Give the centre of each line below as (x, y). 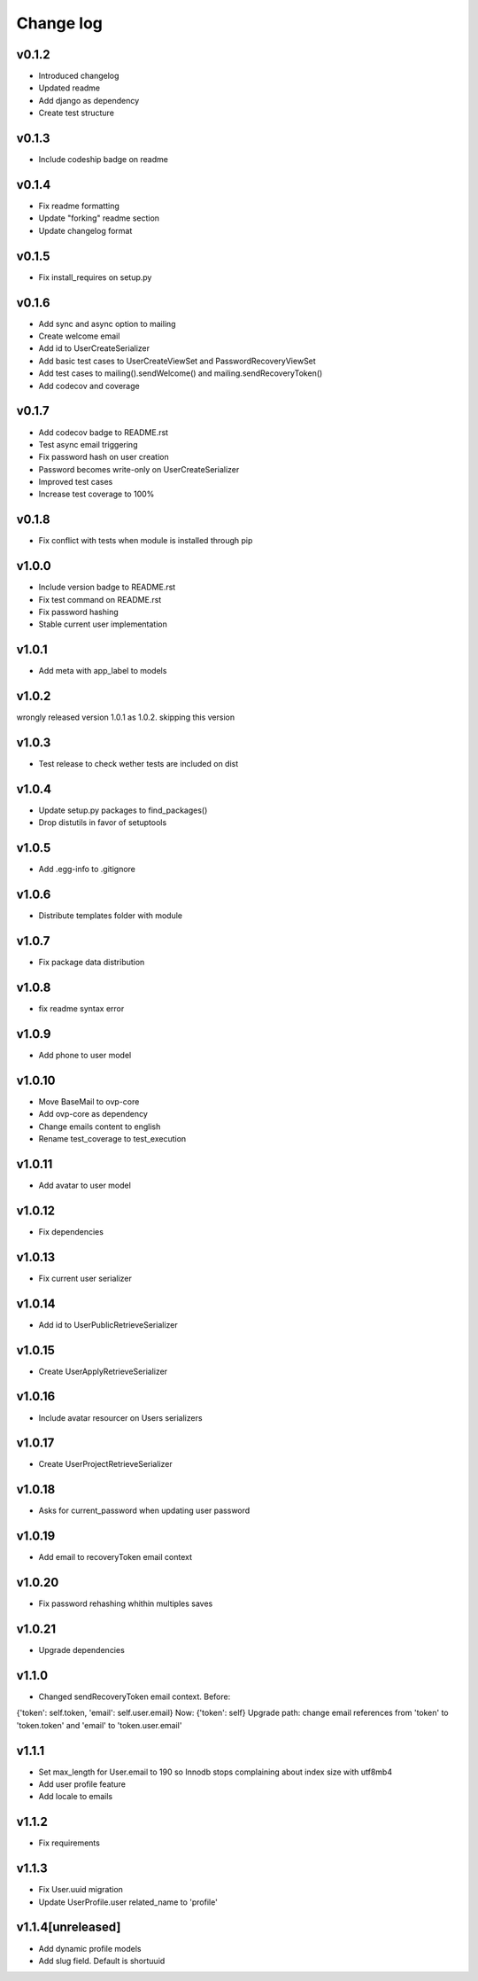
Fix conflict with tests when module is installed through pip (146, 541)
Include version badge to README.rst (107, 587)
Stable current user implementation (103, 624)
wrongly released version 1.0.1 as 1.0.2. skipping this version (125, 717)
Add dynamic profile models (90, 1948)
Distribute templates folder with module (111, 916)
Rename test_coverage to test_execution (112, 1139)
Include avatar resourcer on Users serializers (120, 1417)
